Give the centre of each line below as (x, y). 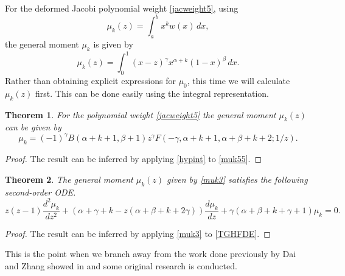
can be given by (33, 127)
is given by (113, 44)
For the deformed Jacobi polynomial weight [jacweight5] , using (122, 8)
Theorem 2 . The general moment (69, 179)
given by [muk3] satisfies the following (237, 179)
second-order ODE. (40, 192)
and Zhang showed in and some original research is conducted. (121, 265)
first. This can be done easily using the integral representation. (152, 93)
